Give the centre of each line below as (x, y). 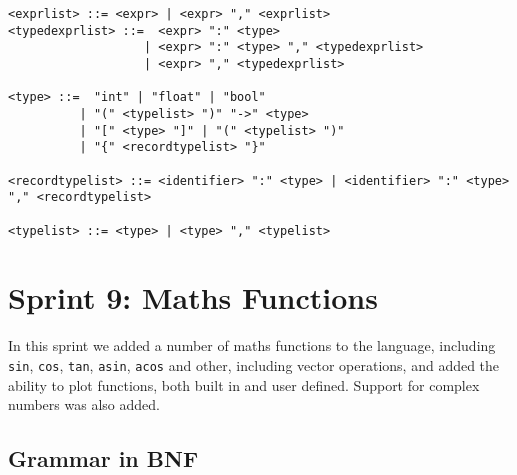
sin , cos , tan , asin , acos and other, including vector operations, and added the (254, 364)
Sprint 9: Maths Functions (193, 297)
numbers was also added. (84, 404)
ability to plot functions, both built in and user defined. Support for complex (244, 384)
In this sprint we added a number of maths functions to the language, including (252, 345)
